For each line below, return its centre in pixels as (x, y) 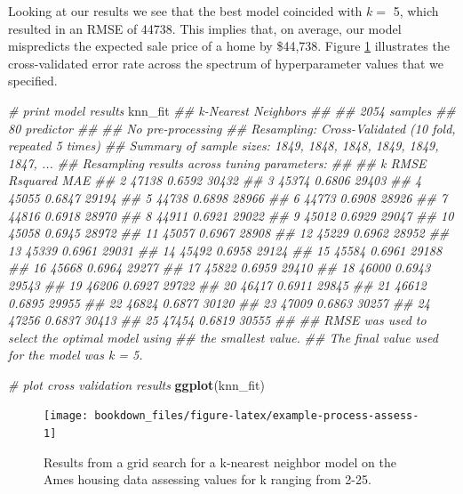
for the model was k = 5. (76, 355)
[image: (66, 416)
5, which (416, 11)
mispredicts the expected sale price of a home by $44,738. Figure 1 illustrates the (229, 46)
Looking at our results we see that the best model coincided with (185, 11)
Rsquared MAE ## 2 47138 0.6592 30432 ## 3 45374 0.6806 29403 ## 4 (215, 180)
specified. (33, 81)
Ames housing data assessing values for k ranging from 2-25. (208, 479)
